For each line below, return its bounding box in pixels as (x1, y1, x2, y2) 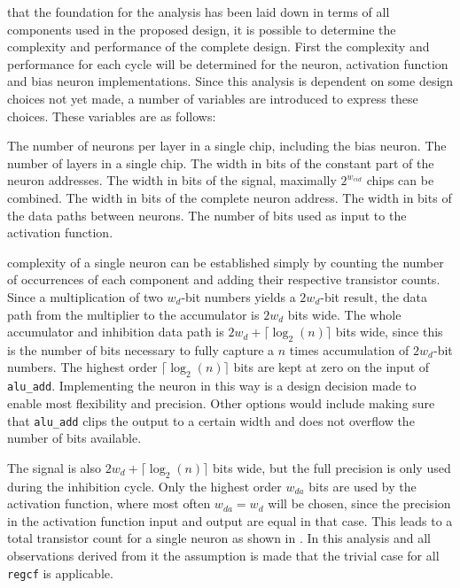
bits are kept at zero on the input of (233, 358, 430, 376)
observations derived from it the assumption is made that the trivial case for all (7, 545, 440, 564)
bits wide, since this (335, 322, 443, 341)
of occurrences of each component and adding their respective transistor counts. (7, 270, 441, 289)
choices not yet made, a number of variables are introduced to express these (7, 89, 418, 107)
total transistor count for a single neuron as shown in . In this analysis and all (7, 529, 431, 547)
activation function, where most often (7, 494, 211, 513)
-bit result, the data (320, 287, 427, 306)
